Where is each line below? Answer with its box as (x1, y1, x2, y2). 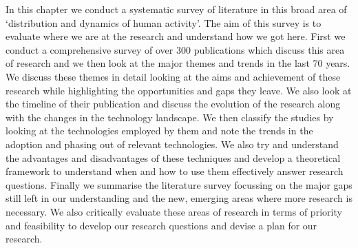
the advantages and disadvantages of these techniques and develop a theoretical (6, 150, 341, 165)
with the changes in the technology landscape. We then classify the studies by (6, 110, 334, 124)
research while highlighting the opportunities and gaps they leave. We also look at (6, 83, 352, 97)
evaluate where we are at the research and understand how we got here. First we (6, 29, 346, 43)
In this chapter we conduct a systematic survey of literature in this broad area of (6, 2, 347, 16)
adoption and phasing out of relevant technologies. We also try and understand (6, 136, 339, 151)
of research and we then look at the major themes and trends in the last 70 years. (6, 56, 350, 70)
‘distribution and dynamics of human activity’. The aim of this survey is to (6, 15, 322, 30)
